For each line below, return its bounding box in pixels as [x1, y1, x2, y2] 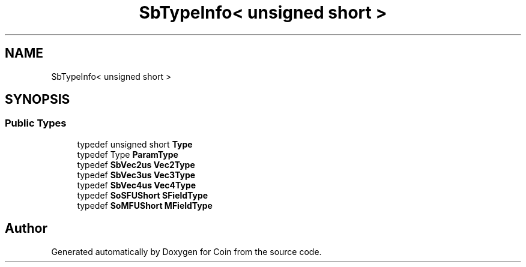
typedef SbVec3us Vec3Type [77, 169, 196, 180]
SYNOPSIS [5, 92, 70, 107]
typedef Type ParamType [77, 149, 178, 160]
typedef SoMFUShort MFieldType [77, 200, 213, 211]
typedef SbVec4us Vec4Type [77, 179, 196, 190]
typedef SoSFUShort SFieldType [77, 190, 208, 200]
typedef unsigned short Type [77, 139, 193, 149]
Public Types [5, 117, 67, 130]
